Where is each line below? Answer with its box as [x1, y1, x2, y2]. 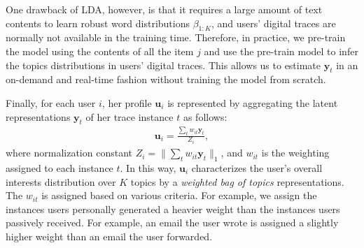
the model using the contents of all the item [6, 43, 194, 58]
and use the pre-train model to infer [204, 43, 358, 58]
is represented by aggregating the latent [167, 95, 338, 110]
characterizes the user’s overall [191, 160, 323, 175]
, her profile [101, 95, 152, 110]
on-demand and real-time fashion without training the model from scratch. [6, 72, 326, 87]
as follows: [183, 109, 227, 124]
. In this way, [120, 160, 176, 175]
